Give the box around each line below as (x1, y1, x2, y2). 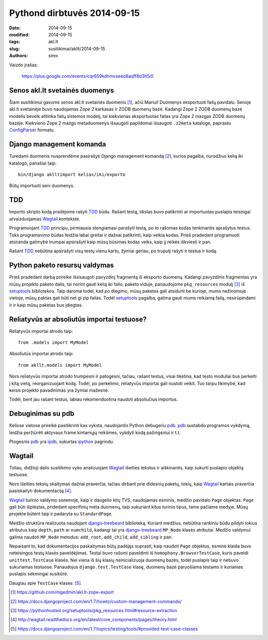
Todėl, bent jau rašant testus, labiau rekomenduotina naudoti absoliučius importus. (9, 396, 178, 403)
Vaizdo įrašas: (9, 62, 38, 68)
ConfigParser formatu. (9, 127, 55, 133)
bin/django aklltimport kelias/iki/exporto (18, 172, 126, 178)
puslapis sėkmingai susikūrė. (9, 571, 68, 577)
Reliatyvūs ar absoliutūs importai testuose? (9, 315, 147, 323)
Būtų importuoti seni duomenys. (9, 183, 74, 189)
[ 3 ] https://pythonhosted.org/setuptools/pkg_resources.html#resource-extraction (10, 608, 177, 614)
